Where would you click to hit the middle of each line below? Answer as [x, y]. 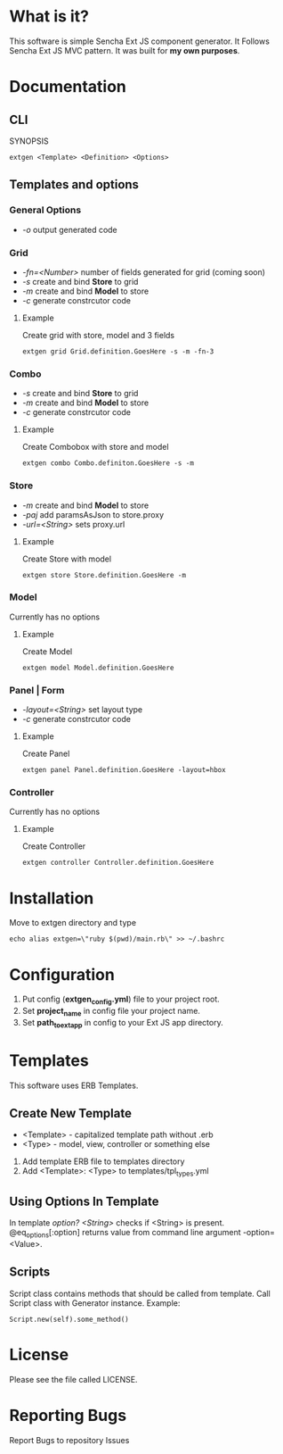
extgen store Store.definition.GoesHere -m [104, 575]
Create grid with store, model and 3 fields [98, 335]
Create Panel [46, 754]
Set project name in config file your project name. [111, 1012]
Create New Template [70, 1113]
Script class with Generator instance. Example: [95, 1303]
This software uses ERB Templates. [74, 1085]
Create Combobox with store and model [95, 447]
